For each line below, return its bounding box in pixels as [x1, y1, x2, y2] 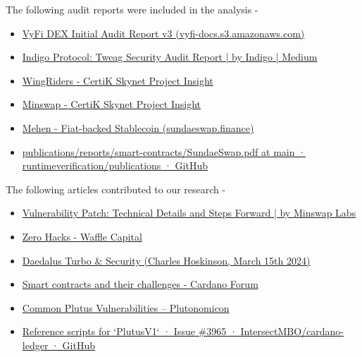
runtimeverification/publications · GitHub [22, 158, 208, 173]
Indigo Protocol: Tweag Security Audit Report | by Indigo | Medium [22, 49, 318, 64]
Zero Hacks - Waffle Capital [22, 229, 142, 243]
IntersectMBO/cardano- [240, 324, 344, 339]
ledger [22, 337, 49, 352]
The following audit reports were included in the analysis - [6, 2, 258, 16]
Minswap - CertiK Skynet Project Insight [22, 97, 201, 111]
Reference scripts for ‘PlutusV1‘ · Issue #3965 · [22, 324, 237, 339]
